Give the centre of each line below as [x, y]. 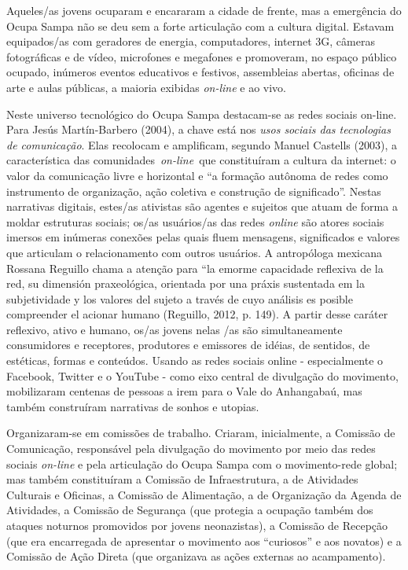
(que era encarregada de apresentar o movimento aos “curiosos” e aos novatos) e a [204, 541]
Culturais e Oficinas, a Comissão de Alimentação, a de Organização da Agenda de [204, 494]
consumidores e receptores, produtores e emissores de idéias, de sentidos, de [188, 345]
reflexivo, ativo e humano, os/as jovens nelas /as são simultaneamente [175, 329]
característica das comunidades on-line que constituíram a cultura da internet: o [201, 160]
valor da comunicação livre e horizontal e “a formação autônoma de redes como [197, 175]
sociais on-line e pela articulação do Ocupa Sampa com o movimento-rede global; [202, 463]
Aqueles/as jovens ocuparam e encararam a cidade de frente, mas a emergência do [204, 10]
